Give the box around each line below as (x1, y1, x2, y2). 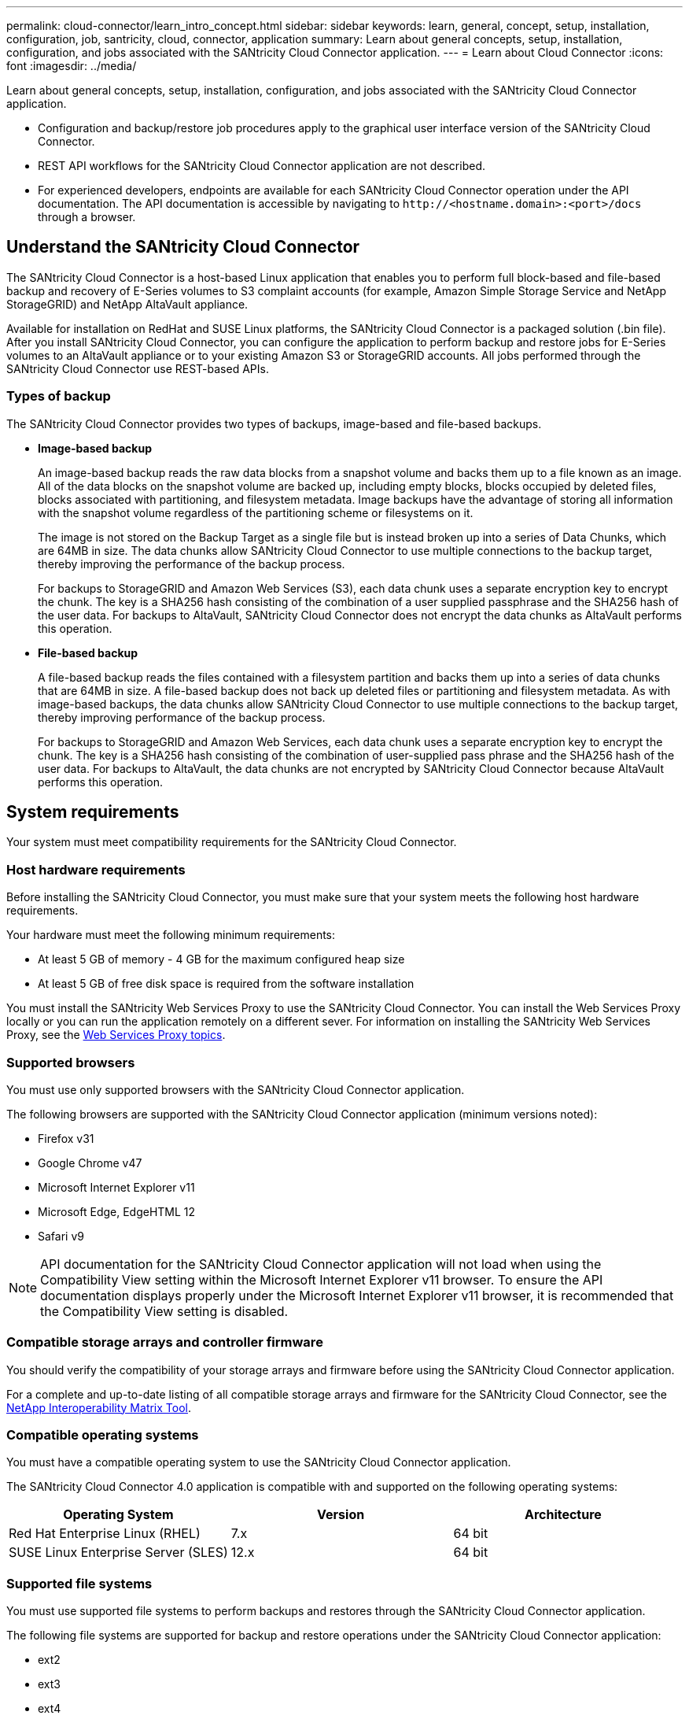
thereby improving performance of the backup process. (38, 710, 326, 724)
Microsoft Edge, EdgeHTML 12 (38, 1204, 196, 1218)
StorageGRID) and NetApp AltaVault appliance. (6, 297, 249, 311)
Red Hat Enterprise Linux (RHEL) (9, 1525, 201, 1542)
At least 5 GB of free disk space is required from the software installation (38, 977, 415, 991)
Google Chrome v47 (38, 1155, 142, 1170)
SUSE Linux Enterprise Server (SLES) (9, 1544, 228, 1561)
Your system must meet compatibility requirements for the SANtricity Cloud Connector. (6, 835, 457, 849)
